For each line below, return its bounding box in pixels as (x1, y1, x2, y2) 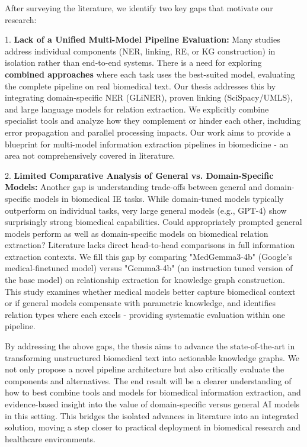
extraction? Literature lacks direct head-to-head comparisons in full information (5, 239, 295, 251)
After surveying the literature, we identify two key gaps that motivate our (5, 2, 273, 14)
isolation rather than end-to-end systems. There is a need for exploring (5, 56, 262, 69)
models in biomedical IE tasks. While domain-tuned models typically (33, 192, 284, 204)
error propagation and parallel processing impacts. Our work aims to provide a (5, 126, 291, 138)
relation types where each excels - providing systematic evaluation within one (5, 308, 285, 320)
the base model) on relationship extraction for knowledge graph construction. (5, 274, 285, 286)
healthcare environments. (5, 432, 95, 445)
